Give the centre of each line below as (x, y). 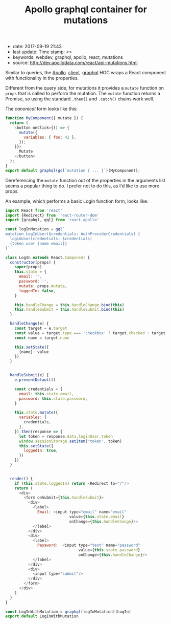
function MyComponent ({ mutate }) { (44, 118)
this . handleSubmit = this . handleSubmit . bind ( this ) (69, 310)
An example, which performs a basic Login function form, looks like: (77, 201)
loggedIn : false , (37, 291)
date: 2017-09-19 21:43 (37, 47)
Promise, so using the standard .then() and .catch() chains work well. (80, 99)
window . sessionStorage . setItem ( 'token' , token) (70, 441)
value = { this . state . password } (109, 550)
